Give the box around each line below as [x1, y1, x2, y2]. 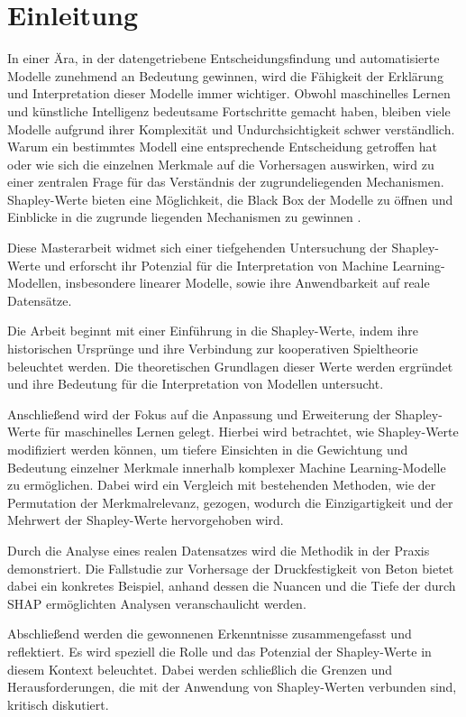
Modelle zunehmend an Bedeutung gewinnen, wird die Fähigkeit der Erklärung [7, 66, 443, 85]
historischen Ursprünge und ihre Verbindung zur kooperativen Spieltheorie [7, 339, 418, 358]
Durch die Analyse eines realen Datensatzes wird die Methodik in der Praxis [7, 540, 430, 559]
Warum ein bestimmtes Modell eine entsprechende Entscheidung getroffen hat [7, 137, 437, 156]
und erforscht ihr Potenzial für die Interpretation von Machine [44, 255, 388, 274]
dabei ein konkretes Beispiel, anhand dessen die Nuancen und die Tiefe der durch [7, 576, 456, 595]
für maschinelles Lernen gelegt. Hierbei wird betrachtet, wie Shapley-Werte [44, 422, 459, 441]
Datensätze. [7, 290, 72, 309]
